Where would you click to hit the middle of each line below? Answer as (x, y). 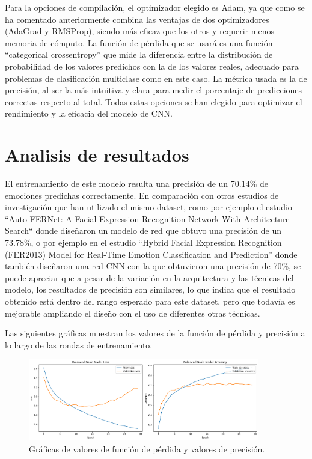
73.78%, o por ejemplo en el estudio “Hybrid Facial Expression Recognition (143, 242)
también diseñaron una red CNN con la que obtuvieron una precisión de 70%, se (153, 266)
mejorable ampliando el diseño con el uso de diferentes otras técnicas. (133, 313)
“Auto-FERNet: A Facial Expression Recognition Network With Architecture (147, 218)
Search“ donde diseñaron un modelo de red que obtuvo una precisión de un (143, 230)
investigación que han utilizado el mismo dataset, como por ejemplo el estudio (148, 207)
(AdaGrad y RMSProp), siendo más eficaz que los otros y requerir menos (139, 31)
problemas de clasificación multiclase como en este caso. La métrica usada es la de (156, 78)
